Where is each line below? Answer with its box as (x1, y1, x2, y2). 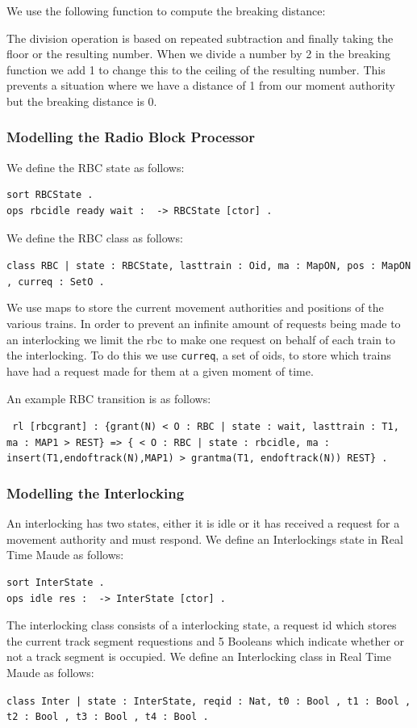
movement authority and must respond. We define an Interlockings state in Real (6, 530, 403, 547)
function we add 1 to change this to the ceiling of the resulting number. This (6, 61, 386, 78)
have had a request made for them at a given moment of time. (6, 362, 314, 379)
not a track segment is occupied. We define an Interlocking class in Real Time (6, 648, 391, 665)
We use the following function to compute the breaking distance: (6, 2, 326, 19)
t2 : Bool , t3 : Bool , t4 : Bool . (6, 711, 209, 723)
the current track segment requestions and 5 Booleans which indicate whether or (6, 632, 405, 649)
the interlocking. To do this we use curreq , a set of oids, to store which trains (6, 347, 391, 364)
